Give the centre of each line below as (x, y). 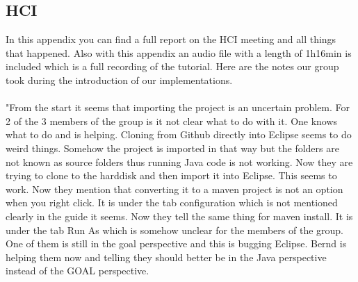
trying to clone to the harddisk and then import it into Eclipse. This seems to (171, 175)
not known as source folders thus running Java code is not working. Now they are (179, 161)
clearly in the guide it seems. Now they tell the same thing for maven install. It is (179, 216)
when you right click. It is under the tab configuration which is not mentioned (172, 202)
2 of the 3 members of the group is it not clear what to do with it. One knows (172, 121)
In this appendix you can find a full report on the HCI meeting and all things (171, 39)
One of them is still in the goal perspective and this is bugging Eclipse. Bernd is (176, 243)
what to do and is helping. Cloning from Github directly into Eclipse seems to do (179, 134)
